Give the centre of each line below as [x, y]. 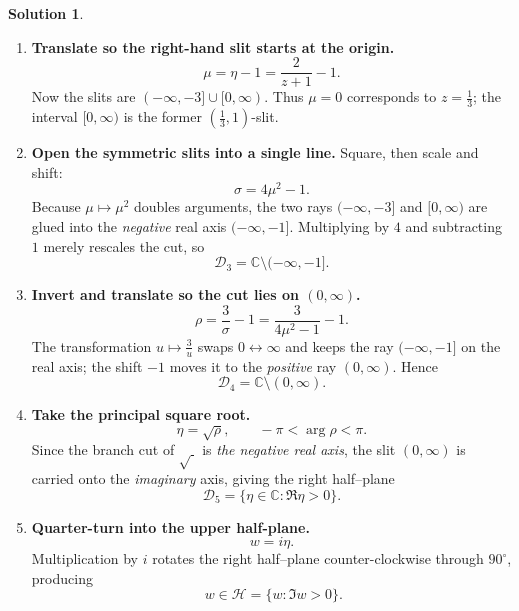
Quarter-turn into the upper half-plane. [170, 526]
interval [54, 116]
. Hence [415, 365]
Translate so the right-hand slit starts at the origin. [213, 46]
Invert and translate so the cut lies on [165, 294]
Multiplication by [85, 558]
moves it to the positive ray [253, 365]
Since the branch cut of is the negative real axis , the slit [213, 449]
